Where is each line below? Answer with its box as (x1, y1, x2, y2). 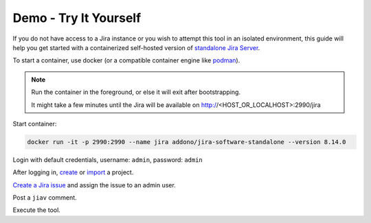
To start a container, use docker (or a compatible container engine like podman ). (12, 56, 240, 64)
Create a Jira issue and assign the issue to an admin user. (12, 180, 177, 189)
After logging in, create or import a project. (12, 168, 134, 176)
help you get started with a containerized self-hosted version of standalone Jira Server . (12, 43, 260, 51)
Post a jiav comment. (12, 193, 77, 202)
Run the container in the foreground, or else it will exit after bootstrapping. (31, 88, 240, 96)
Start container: (12, 119, 57, 128)
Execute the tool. (12, 206, 61, 214)
